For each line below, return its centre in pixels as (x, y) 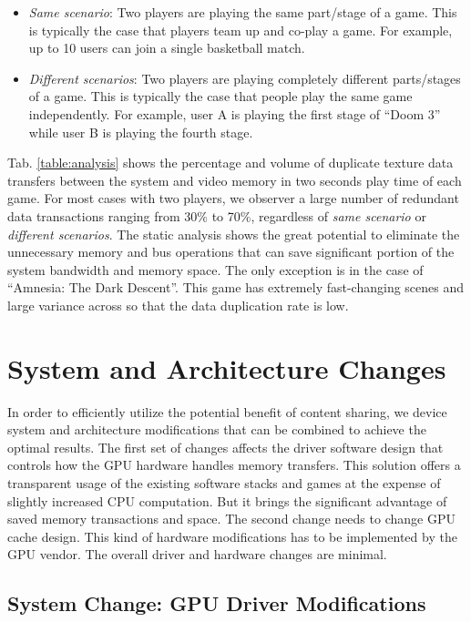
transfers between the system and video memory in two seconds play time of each (235, 180)
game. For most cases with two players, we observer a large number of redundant (233, 198)
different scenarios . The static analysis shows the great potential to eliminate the (234, 234)
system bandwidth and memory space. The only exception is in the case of (215, 269)
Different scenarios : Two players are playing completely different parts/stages (245, 78)
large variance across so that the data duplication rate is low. (178, 305)
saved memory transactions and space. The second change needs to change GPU (231, 519)
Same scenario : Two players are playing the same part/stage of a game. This (243, 12)
